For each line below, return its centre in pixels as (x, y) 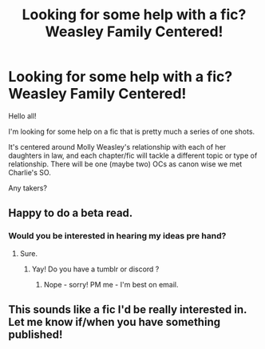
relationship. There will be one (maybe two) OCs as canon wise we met (125, 164)
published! (36, 335)
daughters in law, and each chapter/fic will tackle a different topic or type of (133, 155)
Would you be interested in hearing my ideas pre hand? (117, 236)
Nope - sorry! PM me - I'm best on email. (111, 284)
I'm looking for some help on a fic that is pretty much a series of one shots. (132, 131)
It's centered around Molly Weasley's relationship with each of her (117, 146)
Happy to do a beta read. (71, 213)
